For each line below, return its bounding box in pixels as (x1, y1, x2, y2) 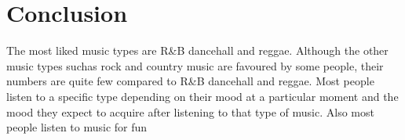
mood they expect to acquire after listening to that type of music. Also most (6, 103, 374, 120)
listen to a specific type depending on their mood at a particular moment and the (6, 88, 399, 104)
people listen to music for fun (6, 119, 148, 135)
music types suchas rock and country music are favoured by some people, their (6, 57, 384, 74)
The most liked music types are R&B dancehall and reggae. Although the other (6, 42, 389, 59)
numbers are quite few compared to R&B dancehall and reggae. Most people (6, 73, 374, 89)
